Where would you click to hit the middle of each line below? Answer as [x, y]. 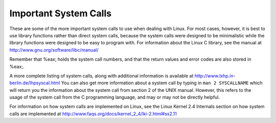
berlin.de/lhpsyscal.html [35, 83]
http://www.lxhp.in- [215, 76]
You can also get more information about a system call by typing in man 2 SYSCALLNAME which [162, 83]
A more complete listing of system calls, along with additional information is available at [101, 76]
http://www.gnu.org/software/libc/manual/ [54, 50]
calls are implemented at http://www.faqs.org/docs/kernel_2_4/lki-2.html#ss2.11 [93, 114]
